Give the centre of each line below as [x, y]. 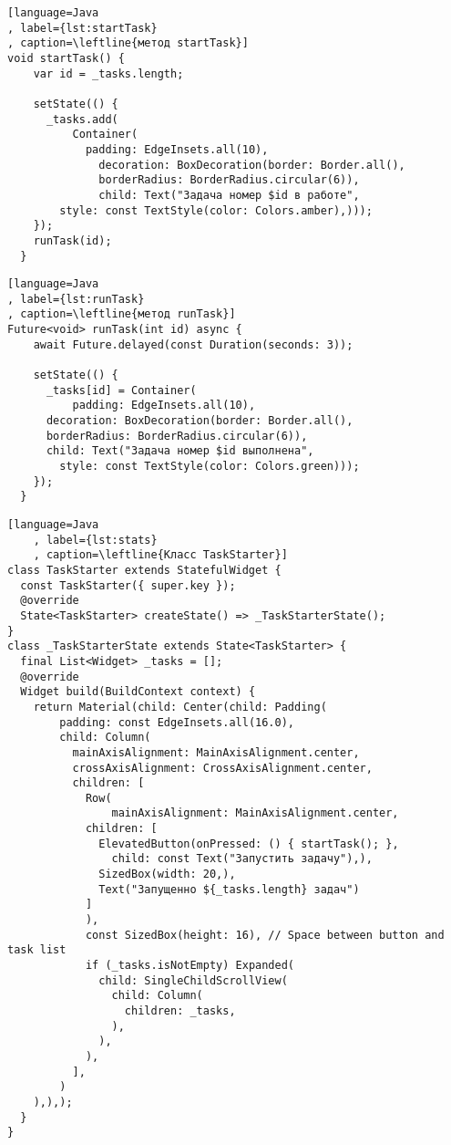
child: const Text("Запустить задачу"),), [242, 859]
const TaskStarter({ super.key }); [128, 585]
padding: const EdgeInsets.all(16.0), [177, 722]
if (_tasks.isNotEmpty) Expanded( [190, 966]
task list [37, 950]
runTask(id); [72, 240]
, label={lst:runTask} [76, 299]
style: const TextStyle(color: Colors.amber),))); [216, 210]
